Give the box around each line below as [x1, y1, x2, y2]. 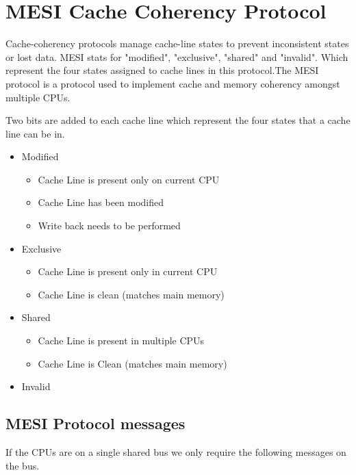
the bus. [5, 458, 40, 472]
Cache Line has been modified [38, 195, 164, 209]
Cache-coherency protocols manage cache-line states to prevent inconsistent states [5, 36, 349, 51]
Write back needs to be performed [38, 218, 181, 233]
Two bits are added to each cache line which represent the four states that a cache [5, 113, 351, 127]
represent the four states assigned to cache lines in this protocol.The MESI [5, 63, 319, 77]
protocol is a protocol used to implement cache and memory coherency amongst [5, 76, 340, 90]
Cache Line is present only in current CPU [38, 264, 218, 279]
